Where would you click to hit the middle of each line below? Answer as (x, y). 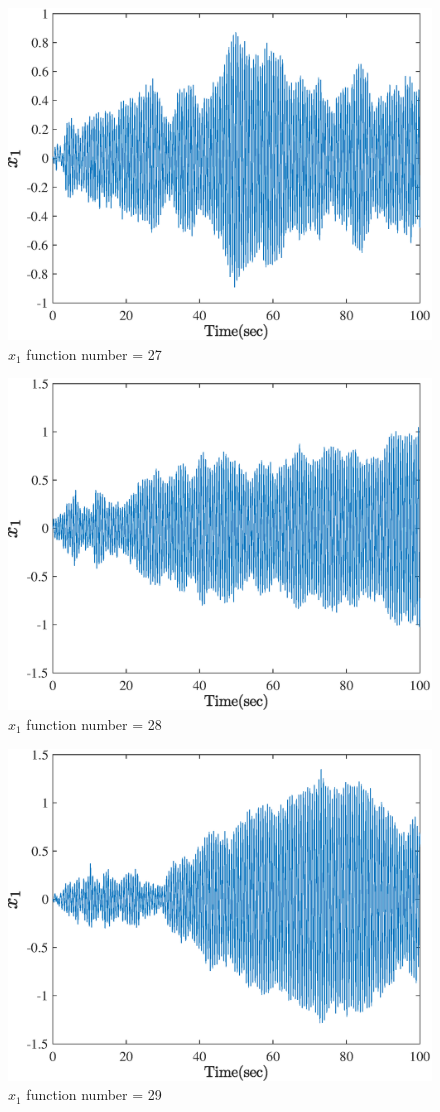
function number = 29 (94, 1094)
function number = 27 (94, 353)
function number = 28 (94, 723)
